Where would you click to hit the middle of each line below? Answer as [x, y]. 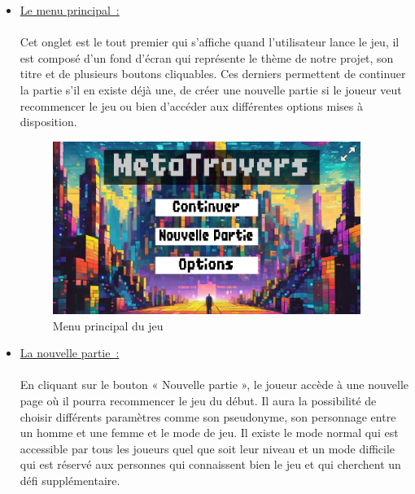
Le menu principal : [70, 10]
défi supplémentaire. [70, 480]
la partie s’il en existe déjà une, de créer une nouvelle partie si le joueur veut [211, 89]
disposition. [48, 122]
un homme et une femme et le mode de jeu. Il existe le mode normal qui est [209, 433]
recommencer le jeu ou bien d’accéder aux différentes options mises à [191, 105]
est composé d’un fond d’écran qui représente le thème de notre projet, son [207, 57]
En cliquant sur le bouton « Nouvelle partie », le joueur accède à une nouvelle [214, 385]
